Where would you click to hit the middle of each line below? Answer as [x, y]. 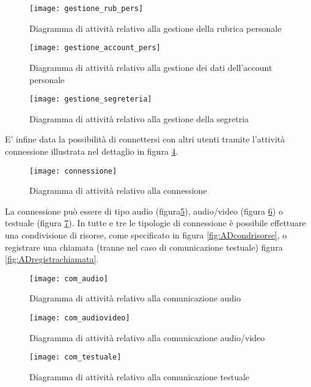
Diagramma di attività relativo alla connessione [118, 190]
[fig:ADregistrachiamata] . [52, 259]
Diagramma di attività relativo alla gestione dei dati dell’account [151, 67]
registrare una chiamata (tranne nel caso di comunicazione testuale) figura [144, 247]
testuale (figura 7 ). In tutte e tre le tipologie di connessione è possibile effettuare [155, 223]
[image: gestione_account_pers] [95, 48]
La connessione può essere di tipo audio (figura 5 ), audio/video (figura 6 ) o [144, 211]
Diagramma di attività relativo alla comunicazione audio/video [147, 337]
